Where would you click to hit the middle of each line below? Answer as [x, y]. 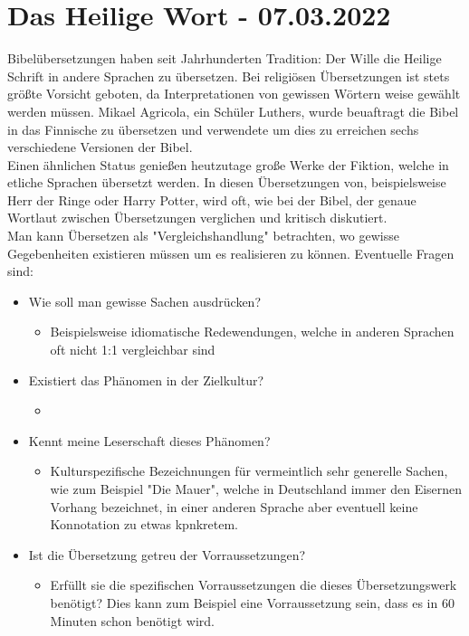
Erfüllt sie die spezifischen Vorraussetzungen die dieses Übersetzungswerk [254, 585]
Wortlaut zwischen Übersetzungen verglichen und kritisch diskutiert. [197, 218]
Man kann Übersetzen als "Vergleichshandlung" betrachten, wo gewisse [203, 236]
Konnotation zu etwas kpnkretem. [144, 524]
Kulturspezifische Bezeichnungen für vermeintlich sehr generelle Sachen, [249, 471]
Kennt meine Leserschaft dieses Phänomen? [149, 440]
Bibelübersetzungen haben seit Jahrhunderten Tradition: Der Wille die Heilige [225, 58]
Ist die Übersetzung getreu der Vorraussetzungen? [167, 554]
